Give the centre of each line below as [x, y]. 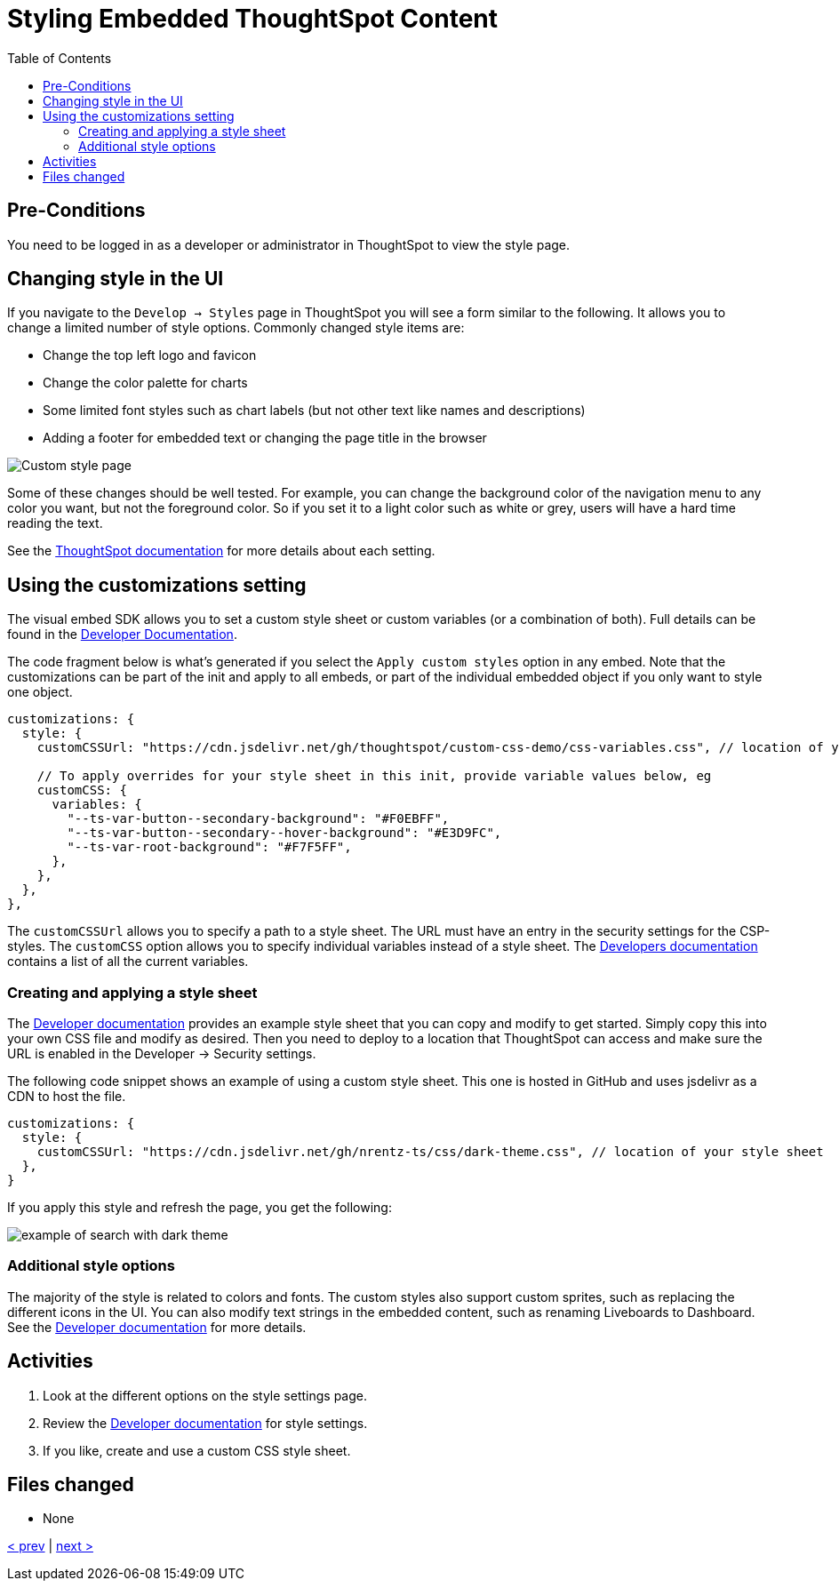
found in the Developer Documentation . [122, 634]
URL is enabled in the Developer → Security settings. [162, 1054]
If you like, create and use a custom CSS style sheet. [197, 1450]
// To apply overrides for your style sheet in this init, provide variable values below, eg [374, 776]
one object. [40, 692]
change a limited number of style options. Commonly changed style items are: [236, 328]
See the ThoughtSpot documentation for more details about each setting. [221, 551]
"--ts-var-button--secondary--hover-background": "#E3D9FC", [284, 833]
